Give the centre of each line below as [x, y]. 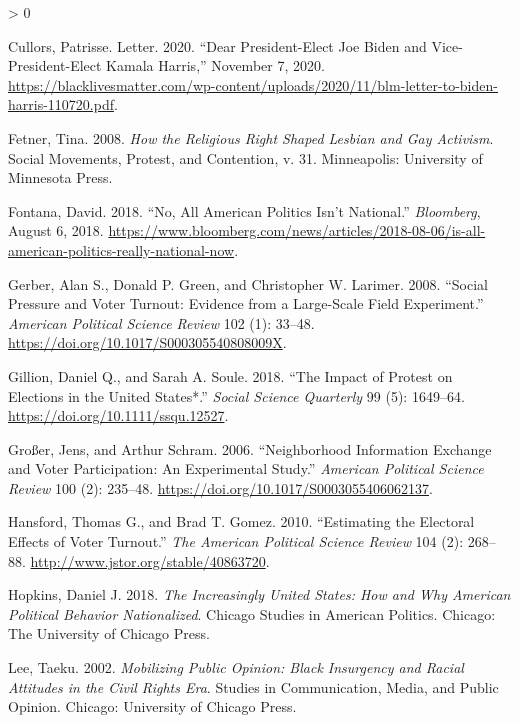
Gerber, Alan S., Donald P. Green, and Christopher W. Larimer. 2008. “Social [248, 283]
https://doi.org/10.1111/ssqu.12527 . [118, 415]
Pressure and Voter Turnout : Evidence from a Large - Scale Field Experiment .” [246, 303]
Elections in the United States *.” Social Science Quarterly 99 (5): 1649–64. [236, 395]
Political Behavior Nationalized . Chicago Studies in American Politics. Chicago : [252, 613]
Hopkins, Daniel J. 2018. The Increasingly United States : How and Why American [259, 594]
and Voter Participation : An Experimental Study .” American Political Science [246, 468]
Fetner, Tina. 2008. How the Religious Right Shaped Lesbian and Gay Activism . [251, 137]
